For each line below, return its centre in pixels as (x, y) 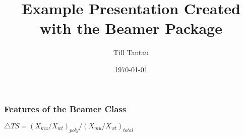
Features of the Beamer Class (65, 108)
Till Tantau (131, 52)
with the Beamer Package (131, 28)
